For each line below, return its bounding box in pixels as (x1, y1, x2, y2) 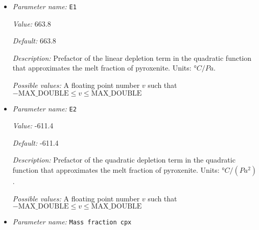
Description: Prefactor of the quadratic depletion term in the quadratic (12, 154, 236, 165)
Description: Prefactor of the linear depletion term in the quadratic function (12, 52, 252, 63)
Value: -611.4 (12, 120, 54, 131)
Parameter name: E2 (12, 103, 77, 113)
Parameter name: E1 (12, 1, 77, 11)
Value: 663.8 (12, 18, 51, 29)
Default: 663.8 (12, 35, 56, 46)
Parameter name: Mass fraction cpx (12, 216, 132, 227)
